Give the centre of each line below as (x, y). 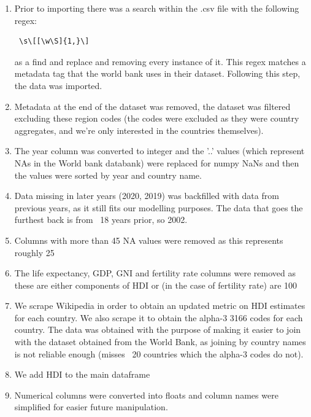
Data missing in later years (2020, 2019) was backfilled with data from (147, 196)
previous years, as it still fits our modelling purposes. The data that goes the (159, 207)
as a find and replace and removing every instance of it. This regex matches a (160, 61)
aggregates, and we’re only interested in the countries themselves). (139, 130)
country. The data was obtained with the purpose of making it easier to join (158, 329)
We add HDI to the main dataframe (82, 374)
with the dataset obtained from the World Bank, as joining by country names (160, 342)
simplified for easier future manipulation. (91, 407)
